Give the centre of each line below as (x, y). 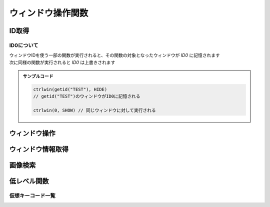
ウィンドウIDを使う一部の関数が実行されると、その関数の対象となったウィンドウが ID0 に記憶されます (114, 55)
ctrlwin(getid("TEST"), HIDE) (70, 89)
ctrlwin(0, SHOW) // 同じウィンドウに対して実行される (94, 110)
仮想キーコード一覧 (32, 195)
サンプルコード (38, 76)
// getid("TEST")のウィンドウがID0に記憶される (87, 96)
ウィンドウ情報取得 (39, 149)
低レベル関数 (29, 181)
